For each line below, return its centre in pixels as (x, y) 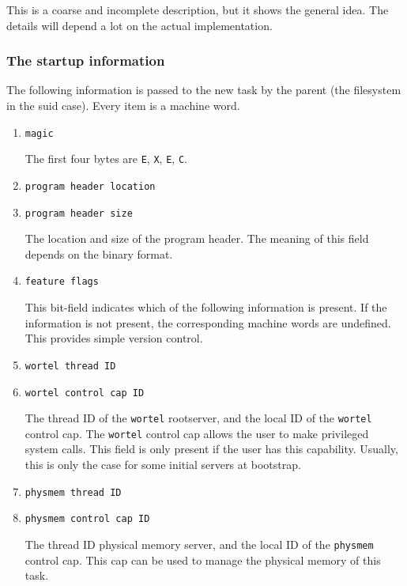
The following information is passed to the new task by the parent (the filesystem (204, 90)
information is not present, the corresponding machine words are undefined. (208, 322)
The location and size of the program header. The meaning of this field (197, 238)
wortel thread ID (70, 366)
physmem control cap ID (87, 519)
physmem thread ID (73, 492)
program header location (90, 186)
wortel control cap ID (85, 393)
